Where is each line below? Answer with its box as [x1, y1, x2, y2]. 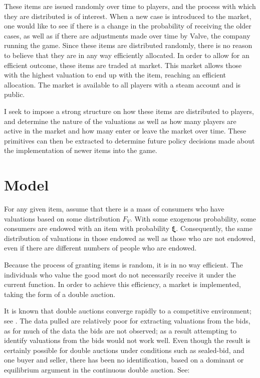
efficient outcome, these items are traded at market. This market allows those [4, 59, 242, 70]
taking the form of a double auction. [4, 288, 116, 299]
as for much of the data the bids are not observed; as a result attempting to [4, 325, 237, 335]
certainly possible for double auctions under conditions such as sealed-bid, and [4, 344, 244, 355]
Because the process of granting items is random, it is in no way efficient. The [4, 259, 243, 269]
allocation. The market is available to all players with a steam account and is [4, 79, 241, 89]
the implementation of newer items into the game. [4, 145, 157, 155]
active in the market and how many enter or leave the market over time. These [4, 125, 246, 136]
